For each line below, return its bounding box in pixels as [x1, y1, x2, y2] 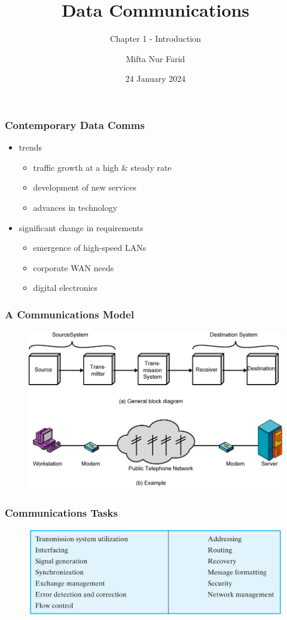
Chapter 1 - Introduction [109, 32, 201, 45]
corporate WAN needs [33, 261, 114, 274]
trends [19, 141, 42, 154]
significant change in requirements [19, 221, 143, 234]
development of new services [33, 181, 137, 194]
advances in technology [33, 201, 118, 213]
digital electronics [33, 281, 98, 294]
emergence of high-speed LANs [33, 241, 146, 254]
